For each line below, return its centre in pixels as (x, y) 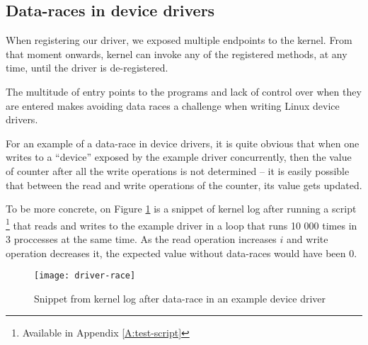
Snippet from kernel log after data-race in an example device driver (180, 298)
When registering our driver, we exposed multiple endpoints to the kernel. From (179, 40)
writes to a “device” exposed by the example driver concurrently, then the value (179, 157)
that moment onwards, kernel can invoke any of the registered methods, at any (177, 53)
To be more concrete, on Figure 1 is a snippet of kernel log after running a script (181, 209)
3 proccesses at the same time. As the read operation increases (141, 238)
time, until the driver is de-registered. (87, 68)
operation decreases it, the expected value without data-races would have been (176, 253)
